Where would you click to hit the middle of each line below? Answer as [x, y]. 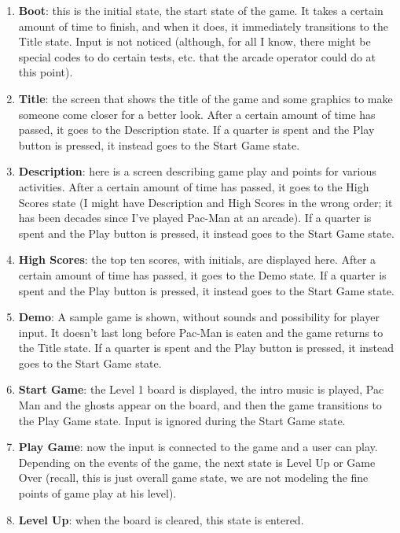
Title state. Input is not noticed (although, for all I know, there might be [194, 41]
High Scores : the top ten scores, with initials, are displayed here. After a [197, 259]
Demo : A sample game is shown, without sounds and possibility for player [199, 317]
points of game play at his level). [97, 493]
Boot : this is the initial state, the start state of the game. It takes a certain [201, 10]
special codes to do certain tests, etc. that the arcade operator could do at [197, 56]
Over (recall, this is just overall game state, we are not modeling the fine [193, 477]
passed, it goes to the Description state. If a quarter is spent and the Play [196, 130]
